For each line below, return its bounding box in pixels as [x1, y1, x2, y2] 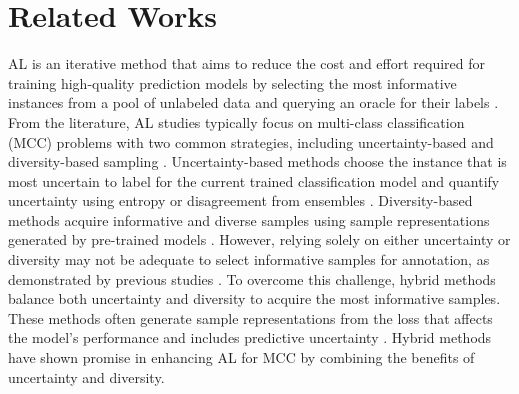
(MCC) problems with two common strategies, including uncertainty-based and [8, 131, 494, 152]
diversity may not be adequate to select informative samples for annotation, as [8, 249, 490, 270]
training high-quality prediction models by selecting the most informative [8, 72, 457, 93]
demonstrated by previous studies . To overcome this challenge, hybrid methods [8, 268, 496, 289]
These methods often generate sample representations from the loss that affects [8, 307, 493, 328]
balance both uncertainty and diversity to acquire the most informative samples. [8, 288, 501, 309]
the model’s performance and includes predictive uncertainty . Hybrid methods [8, 327, 492, 348]
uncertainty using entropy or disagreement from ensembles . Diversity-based [8, 190, 473, 211]
